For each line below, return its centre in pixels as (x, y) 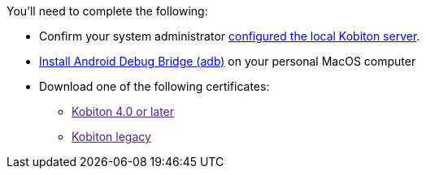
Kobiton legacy (111, 137)
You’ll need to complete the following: (107, 11)
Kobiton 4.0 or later (123, 111)
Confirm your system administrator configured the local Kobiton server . (230, 36)
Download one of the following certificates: (154, 86)
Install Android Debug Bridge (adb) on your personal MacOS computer (228, 61)
